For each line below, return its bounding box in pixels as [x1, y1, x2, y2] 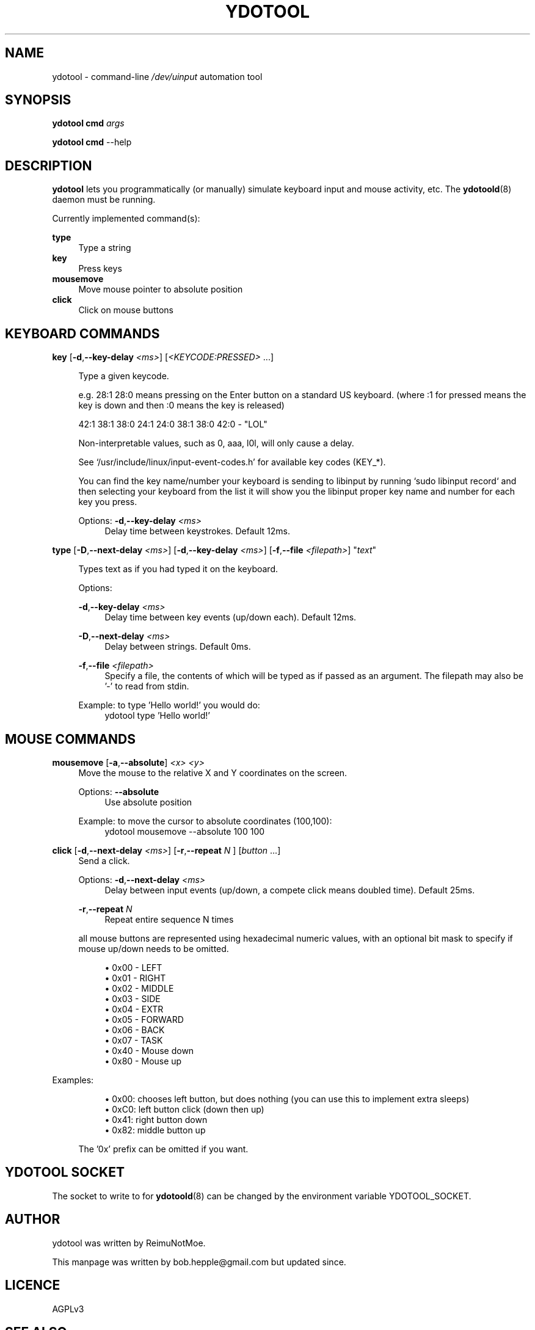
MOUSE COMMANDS [5, 731, 136, 747]
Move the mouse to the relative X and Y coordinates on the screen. [78, 767, 348, 778]
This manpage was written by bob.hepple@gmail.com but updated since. [52, 1256, 346, 1267]
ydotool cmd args [52, 118, 125, 129]
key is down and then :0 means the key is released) [78, 400, 285, 411]
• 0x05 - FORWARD [104, 1014, 184, 1025]
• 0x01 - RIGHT [104, 972, 166, 983]
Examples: [52, 1074, 94, 1085]
